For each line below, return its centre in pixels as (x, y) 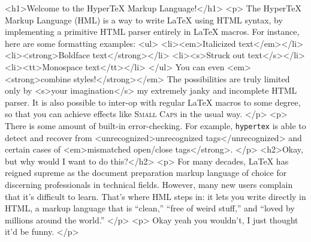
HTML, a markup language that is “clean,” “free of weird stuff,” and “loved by (150, 208)
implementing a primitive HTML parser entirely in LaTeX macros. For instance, (152, 32)
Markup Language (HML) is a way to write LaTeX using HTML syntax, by (144, 20)
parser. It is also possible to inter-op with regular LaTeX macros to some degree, (153, 102)
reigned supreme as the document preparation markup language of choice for (146, 173)
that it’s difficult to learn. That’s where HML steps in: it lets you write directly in (155, 196)
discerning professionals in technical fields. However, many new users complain (149, 184)
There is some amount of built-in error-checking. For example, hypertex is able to (155, 125)
